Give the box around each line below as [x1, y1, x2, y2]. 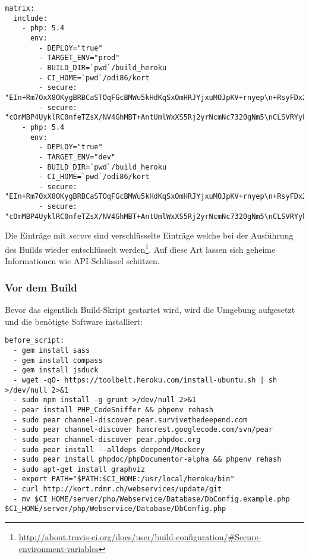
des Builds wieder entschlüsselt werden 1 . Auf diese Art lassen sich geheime [5, 242, 276, 255]
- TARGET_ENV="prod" [39, 54, 120, 62]
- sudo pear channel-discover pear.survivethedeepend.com [13, 415, 248, 424]
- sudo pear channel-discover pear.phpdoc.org [13, 435, 201, 444]
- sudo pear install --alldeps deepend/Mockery [13, 445, 205, 454]
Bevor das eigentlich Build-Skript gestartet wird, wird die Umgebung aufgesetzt [5, 303, 295, 316]
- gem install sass [13, 346, 90, 355]
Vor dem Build [5, 280, 77, 294]
